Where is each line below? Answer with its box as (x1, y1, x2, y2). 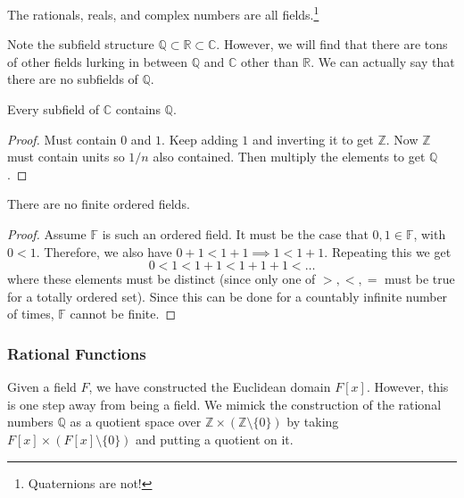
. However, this (366, 378, 449, 396)
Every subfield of (7, 100, 99, 119)
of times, (7, 304, 54, 323)
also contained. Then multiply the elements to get (153, 147, 426, 166)
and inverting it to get (253, 129, 374, 148)
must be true (385, 270, 455, 288)
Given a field (7, 378, 77, 396)
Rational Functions (7, 342, 146, 364)
